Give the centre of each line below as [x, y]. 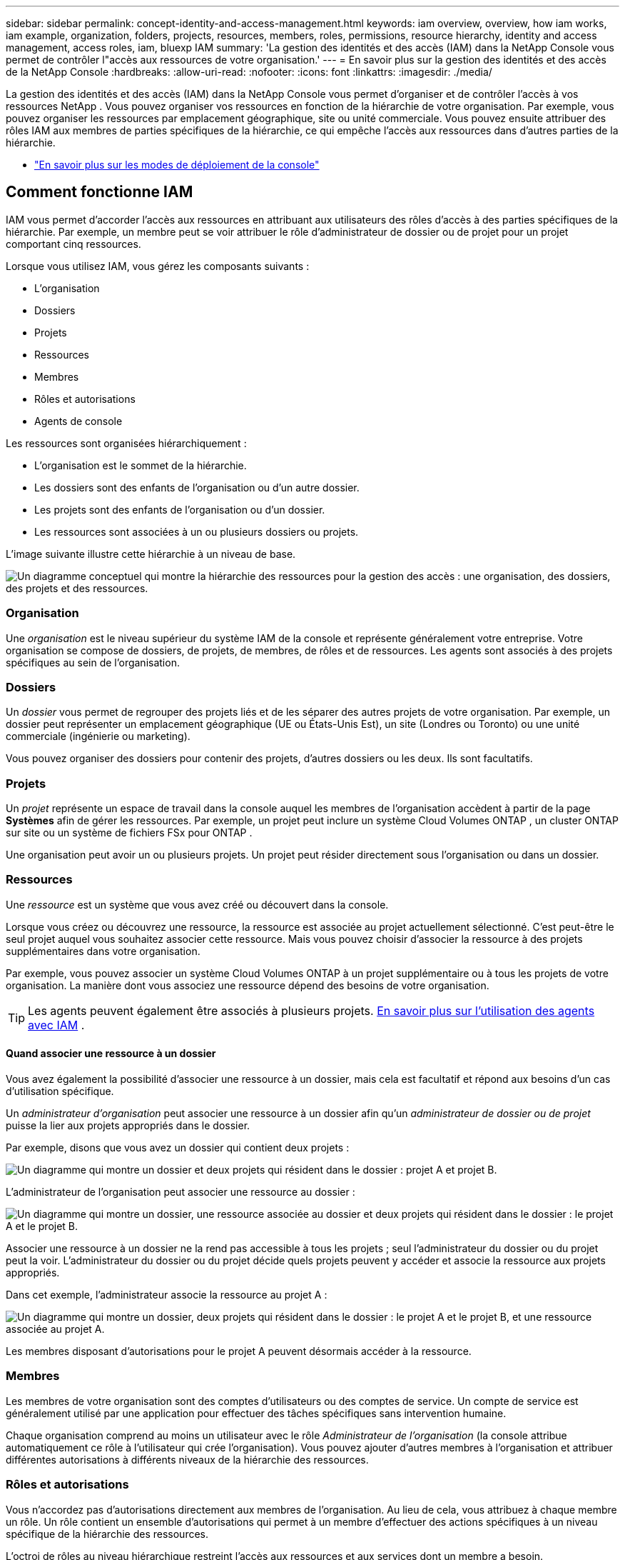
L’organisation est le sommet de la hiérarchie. [141, 465]
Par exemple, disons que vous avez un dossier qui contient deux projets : [178, 1148]
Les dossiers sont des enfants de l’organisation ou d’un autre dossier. [197, 487]
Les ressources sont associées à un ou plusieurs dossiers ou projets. [197, 531]
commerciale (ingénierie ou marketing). [98, 736]
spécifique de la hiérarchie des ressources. [107, 1534]
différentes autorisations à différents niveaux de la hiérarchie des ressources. [187, 1459]
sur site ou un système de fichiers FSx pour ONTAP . [129, 833]
